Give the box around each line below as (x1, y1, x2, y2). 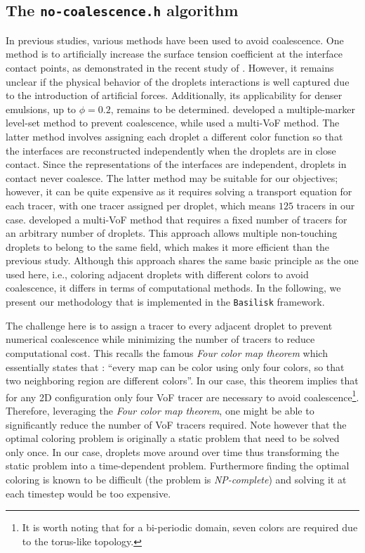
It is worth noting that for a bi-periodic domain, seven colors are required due (22, 520, 358, 535)
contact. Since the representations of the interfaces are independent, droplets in (6, 157, 347, 171)
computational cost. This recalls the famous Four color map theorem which (6, 345, 328, 360)
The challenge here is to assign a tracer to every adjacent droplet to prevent (6, 318, 333, 332)
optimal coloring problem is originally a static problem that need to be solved (6, 431, 340, 445)
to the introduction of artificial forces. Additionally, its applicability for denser (6, 88, 343, 103)
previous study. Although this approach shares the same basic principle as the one (6, 253, 359, 268)
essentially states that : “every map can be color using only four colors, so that (6, 359, 345, 374)
